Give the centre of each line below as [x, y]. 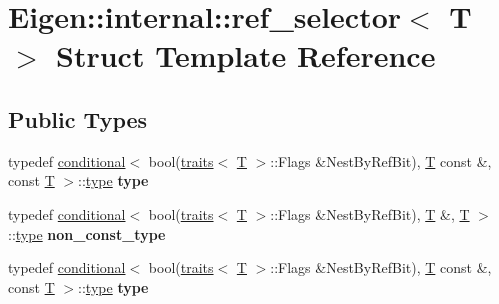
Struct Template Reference [246, 55]
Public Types [78, 118]
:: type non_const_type [87, 233]
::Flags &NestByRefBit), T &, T [370, 213]
